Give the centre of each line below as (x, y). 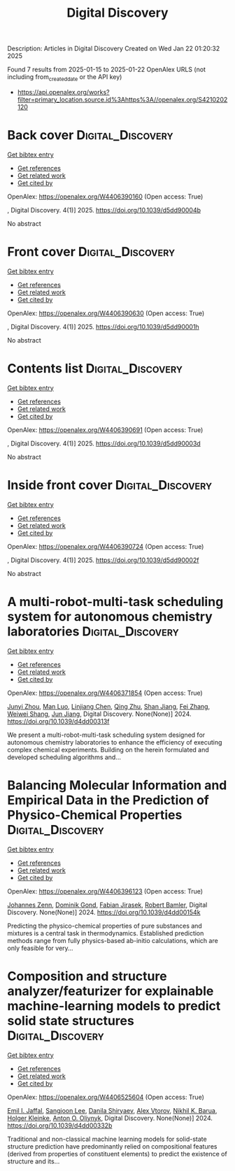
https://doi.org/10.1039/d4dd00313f (58, 721)
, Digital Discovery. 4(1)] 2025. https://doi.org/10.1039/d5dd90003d (104, 443)
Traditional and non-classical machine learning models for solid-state (107, 1139)
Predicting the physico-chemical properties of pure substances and (105, 926)
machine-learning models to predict (114, 1006)
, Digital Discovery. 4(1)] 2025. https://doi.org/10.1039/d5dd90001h (103, 326)
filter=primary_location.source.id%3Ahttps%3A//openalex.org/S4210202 (122, 99)
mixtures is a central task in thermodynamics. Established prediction (106, 933)
